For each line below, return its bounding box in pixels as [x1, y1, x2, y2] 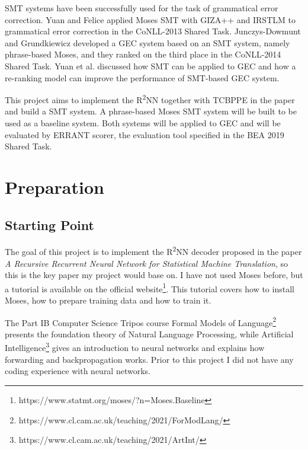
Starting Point [5, 215, 94, 234]
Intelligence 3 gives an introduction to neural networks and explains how [5, 340, 265, 354]
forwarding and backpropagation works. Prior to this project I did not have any [5, 353, 294, 365]
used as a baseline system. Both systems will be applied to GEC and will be [5, 117, 281, 129]
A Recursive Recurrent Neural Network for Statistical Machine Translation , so [5, 257, 288, 269]
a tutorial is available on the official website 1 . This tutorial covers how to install [5, 280, 294, 295]
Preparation [5, 174, 104, 199]
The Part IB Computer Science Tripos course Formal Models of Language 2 [5, 314, 277, 328]
